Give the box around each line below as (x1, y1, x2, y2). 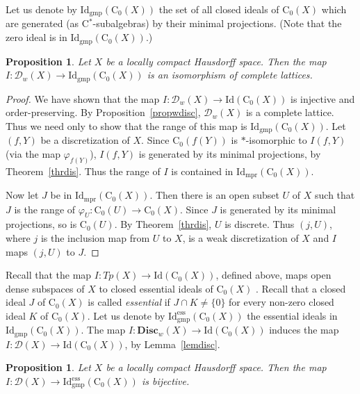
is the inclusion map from (40, 230, 150, 245)
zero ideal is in (6, 30, 67, 44)
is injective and (291, 91, 355, 106)
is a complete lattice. (245, 105, 334, 120)
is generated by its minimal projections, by (138, 146, 321, 161)
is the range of (14, 202, 76, 216)
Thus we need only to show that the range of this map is (6, 118, 247, 133)
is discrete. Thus (224, 217, 295, 231)
